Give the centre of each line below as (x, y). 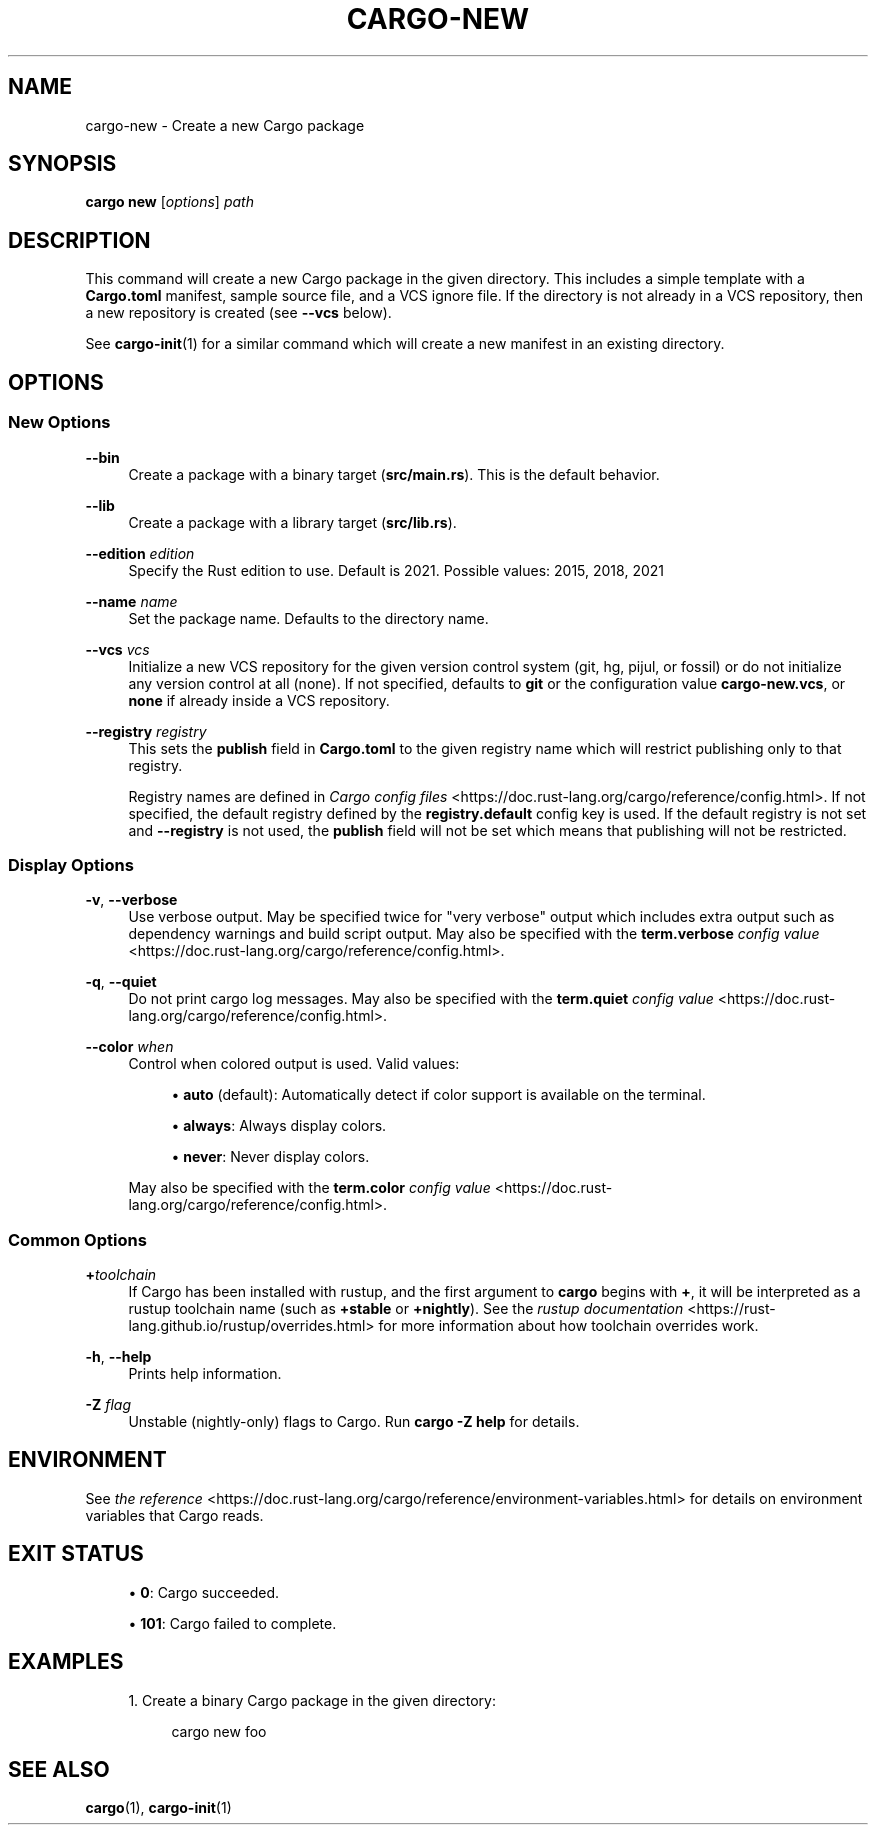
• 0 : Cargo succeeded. (203, 1592)
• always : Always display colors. (279, 1126)
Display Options (71, 864)
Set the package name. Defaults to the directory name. (308, 618)
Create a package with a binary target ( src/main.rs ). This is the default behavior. (394, 474)
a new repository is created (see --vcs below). (238, 313)
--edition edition (140, 553)
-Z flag (108, 1404)
